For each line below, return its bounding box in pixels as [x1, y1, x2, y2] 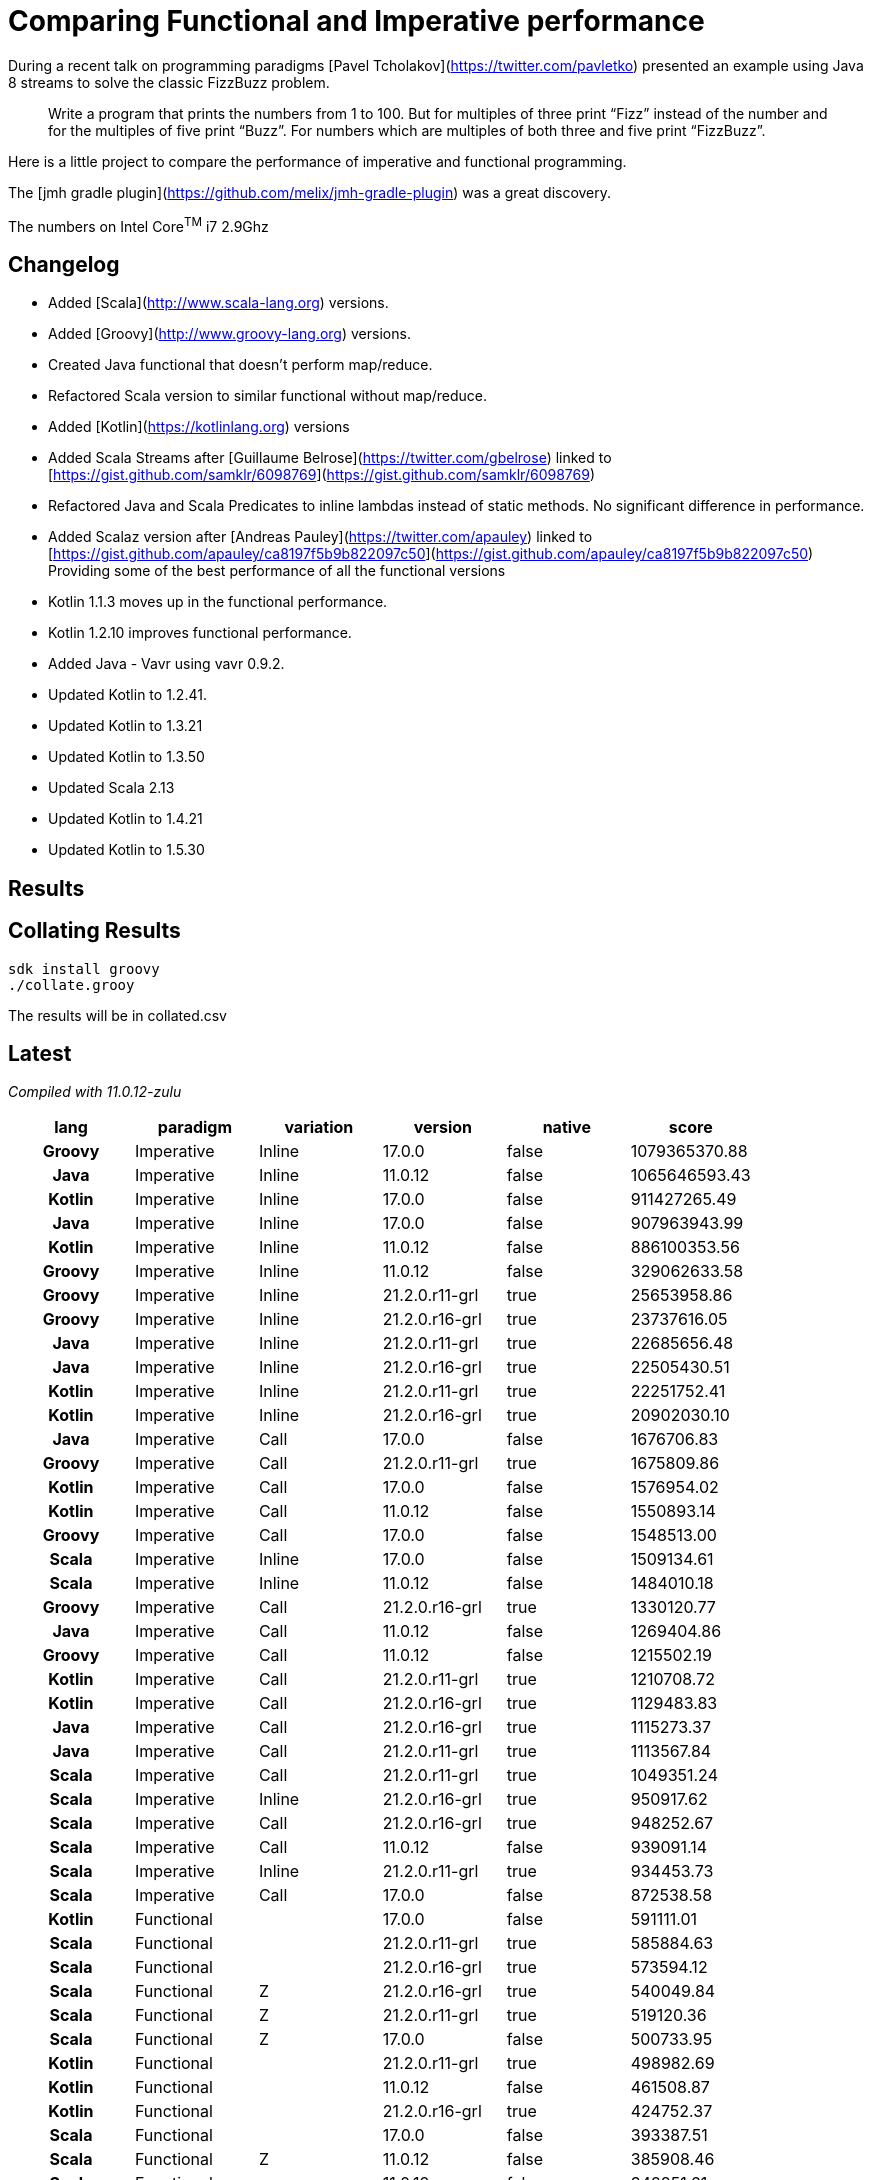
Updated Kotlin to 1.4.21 [48, 810, 203, 828]
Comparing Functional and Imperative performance [8, 4, 705, 38]
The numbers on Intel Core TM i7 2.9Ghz [8, 214, 269, 235]
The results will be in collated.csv [8, 1006, 227, 1024]
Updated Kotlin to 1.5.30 [48, 841, 205, 859]
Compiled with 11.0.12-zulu [8, 1083, 182, 1101]
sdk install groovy [8, 960, 160, 977]
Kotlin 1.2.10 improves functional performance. [48, 624, 352, 642]
